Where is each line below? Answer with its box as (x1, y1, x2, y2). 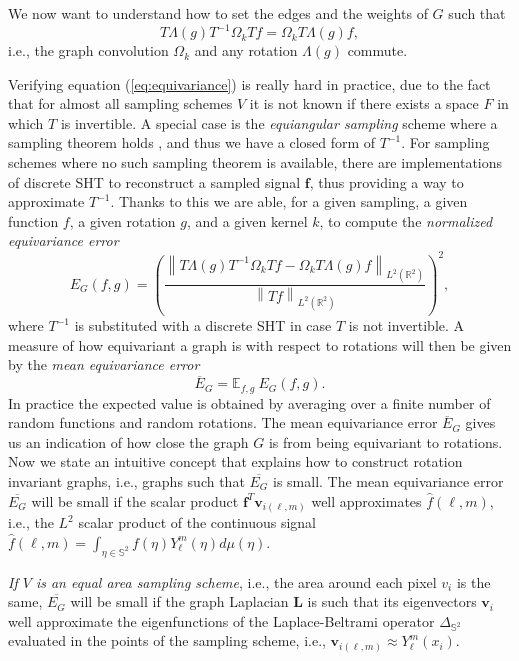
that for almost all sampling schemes (8, 93, 233, 114)
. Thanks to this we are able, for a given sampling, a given (110, 191, 468, 212)
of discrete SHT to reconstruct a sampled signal (8, 171, 301, 192)
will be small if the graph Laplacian (70, 591, 289, 612)
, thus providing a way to (309, 171, 464, 192)
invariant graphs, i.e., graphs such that (8, 471, 245, 492)
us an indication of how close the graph (8, 431, 249, 452)
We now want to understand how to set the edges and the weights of (8, 3, 428, 23)
